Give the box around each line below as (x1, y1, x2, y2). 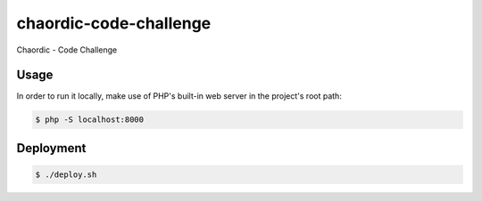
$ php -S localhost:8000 (35, 115, 145, 125)
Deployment (16, 141, 87, 156)
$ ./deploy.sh (35, 170, 97, 180)
